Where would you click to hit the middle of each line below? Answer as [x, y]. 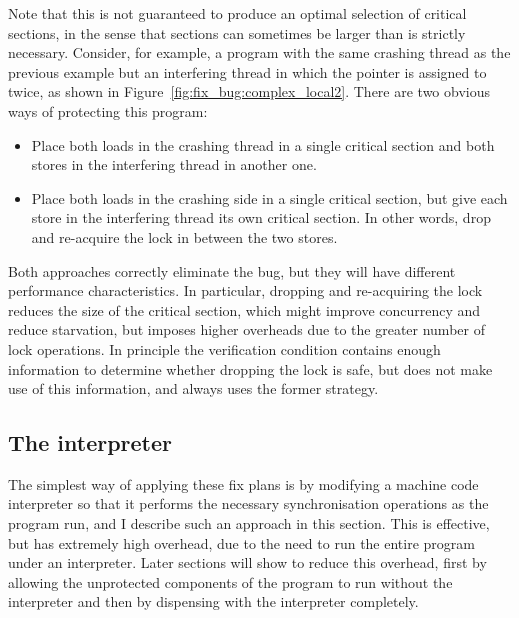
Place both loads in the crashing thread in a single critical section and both [263, 144]
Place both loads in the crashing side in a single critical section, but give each [269, 197]
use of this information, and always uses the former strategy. [193, 388]
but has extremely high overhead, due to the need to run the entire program [241, 542]
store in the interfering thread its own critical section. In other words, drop [261, 217]
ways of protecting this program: [108, 110]
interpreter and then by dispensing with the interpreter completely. [213, 601]
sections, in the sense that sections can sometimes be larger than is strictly [237, 32]
